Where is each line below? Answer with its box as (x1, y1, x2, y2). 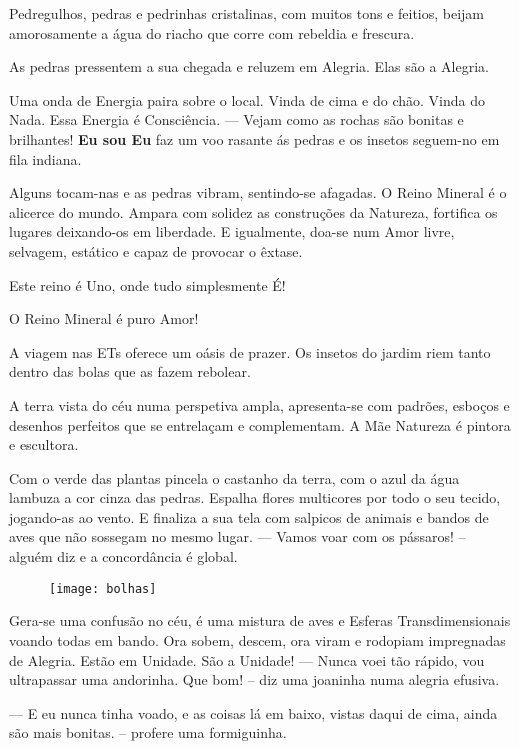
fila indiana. (9, 148, 82, 169)
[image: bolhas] (49, 581, 157, 596)
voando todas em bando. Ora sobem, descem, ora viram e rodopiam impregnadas (9, 629, 506, 650)
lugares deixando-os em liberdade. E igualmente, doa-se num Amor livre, (9, 221, 455, 242)
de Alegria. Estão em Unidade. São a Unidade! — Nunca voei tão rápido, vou (9, 649, 485, 670)
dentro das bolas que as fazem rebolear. (9, 361, 251, 382)
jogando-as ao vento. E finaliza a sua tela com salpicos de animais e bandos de (9, 506, 489, 527)
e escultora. (9, 434, 79, 455)
